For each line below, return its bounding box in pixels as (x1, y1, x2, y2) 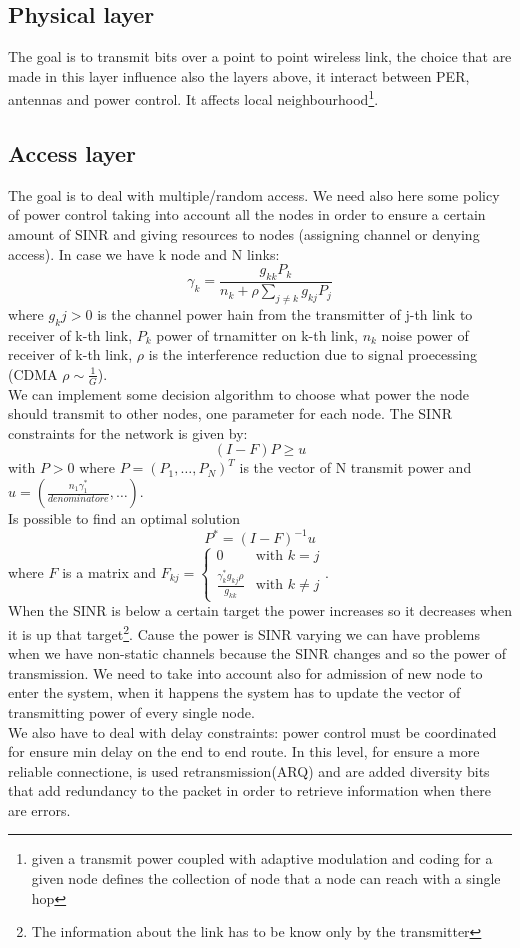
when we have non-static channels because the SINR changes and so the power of (8, 643, 506, 664)
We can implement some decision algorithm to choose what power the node (8, 383, 470, 404)
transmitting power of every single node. (8, 701, 255, 722)
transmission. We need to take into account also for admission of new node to (8, 662, 483, 683)
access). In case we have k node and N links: (8, 243, 280, 264)
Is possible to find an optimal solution (8, 508, 241, 529)
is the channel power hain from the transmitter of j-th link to (97, 303, 473, 324)
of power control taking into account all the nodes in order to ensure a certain (8, 204, 486, 225)
